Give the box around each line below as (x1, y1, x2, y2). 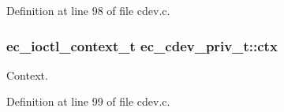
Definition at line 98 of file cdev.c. (6, 2, 170, 18)
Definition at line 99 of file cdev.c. (6, 93, 170, 110)
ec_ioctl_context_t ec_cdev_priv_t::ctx (6, 35, 278, 55)
